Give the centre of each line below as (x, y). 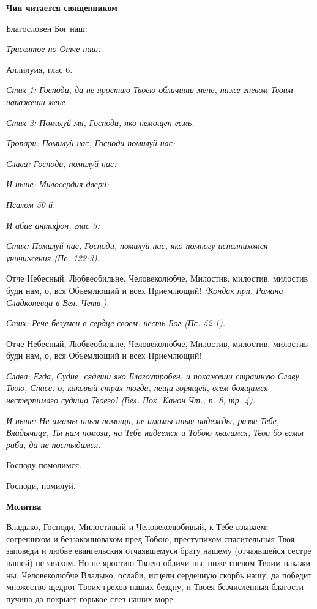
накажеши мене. (37, 101)
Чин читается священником (62, 7)
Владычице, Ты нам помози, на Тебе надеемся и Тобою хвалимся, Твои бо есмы (155, 432)
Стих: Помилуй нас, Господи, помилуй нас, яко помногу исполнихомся (137, 246)
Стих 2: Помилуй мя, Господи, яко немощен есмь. (100, 122)
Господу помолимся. (44, 465)
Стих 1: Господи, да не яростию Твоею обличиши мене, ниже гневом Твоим (150, 90)
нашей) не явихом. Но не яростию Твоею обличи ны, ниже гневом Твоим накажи (158, 562)
